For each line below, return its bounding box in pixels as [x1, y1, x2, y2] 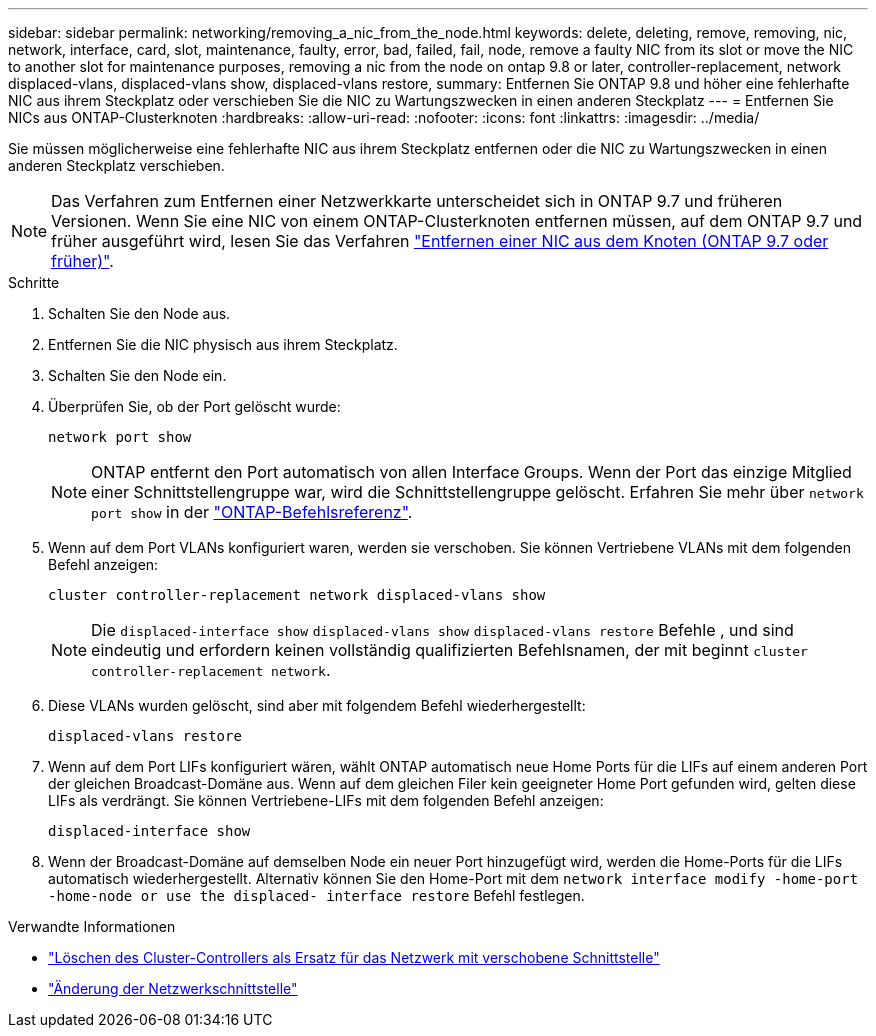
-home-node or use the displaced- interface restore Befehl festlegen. [48, 887, 585, 904]
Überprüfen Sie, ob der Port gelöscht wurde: [48, 398, 341, 415]
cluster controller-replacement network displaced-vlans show [48, 587, 546, 603]
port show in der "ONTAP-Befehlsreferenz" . [91, 502, 413, 522]
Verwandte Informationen [8, 918, 176, 935]
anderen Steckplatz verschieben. [8, 157, 225, 174]
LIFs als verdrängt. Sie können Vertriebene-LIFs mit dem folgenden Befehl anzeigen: [48, 792, 604, 809]
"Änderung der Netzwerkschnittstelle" [48, 980, 298, 997]
